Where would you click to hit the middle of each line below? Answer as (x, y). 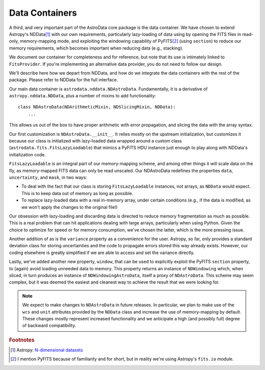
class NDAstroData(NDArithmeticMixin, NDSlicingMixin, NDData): (97, 107)
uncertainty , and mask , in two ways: (48, 177)
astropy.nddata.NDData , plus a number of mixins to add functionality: (83, 96)
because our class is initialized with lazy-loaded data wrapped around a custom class (95, 141)
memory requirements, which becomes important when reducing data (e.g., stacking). (96, 48)
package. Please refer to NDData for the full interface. (64, 80)
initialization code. (27, 154)
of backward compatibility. (49, 326)
